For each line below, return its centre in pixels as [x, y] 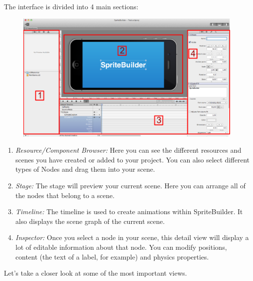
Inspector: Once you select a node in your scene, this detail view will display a [132, 237]
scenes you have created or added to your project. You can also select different [132, 159]
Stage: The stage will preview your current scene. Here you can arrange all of [130, 185]
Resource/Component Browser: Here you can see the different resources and [128, 150]
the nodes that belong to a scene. [65, 195]
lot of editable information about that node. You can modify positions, [121, 247]
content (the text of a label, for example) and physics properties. [112, 256]
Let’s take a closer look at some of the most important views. [96, 273]
